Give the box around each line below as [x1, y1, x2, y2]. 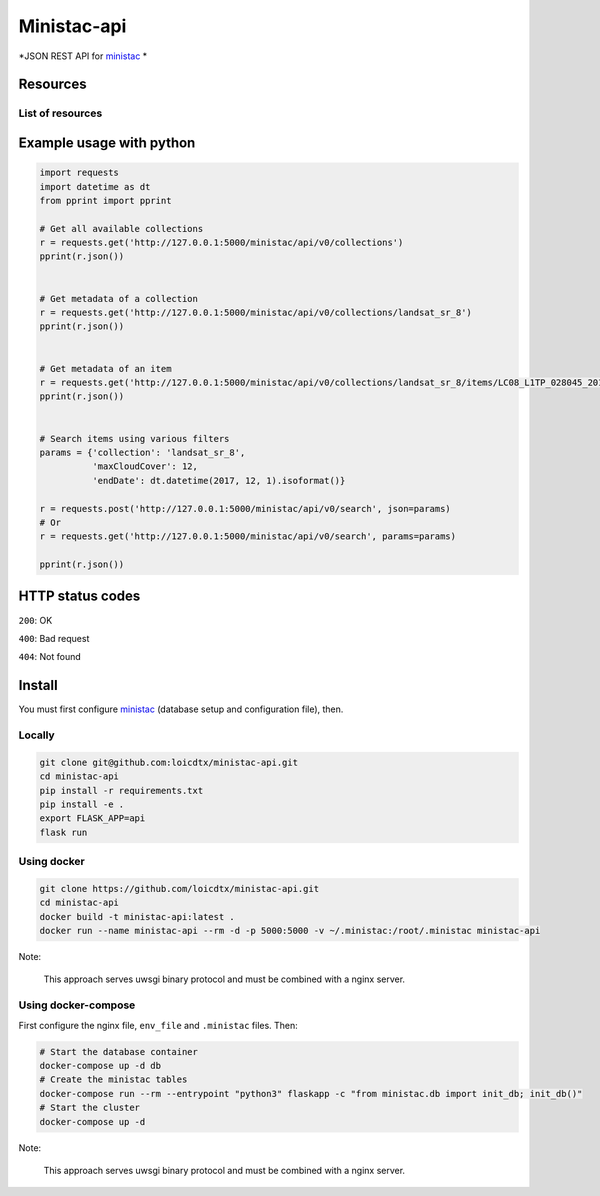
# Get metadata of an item [39, 363, 172, 374]
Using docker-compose [18, 998, 136, 1012]
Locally [18, 728, 55, 742]
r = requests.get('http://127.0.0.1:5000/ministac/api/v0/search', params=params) [39, 531, 457, 542]
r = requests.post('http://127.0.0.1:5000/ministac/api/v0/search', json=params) [39, 503, 452, 514]
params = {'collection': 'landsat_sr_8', [39, 446, 246, 458]
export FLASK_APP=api [39, 813, 146, 824]
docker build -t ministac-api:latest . [39, 911, 235, 922]
